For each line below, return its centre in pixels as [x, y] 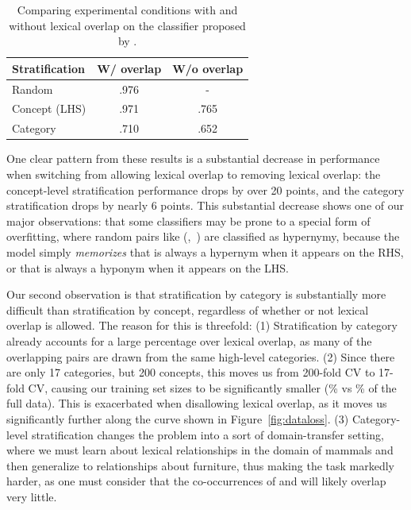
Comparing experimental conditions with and [127, 10]
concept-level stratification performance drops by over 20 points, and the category [205, 189]
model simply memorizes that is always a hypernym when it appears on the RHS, [205, 251]
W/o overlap [208, 68]
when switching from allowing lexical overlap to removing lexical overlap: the [194, 174]
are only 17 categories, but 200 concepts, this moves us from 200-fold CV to [191, 372]
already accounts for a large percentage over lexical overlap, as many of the [189, 340]
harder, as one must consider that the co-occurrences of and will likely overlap [196, 481]
